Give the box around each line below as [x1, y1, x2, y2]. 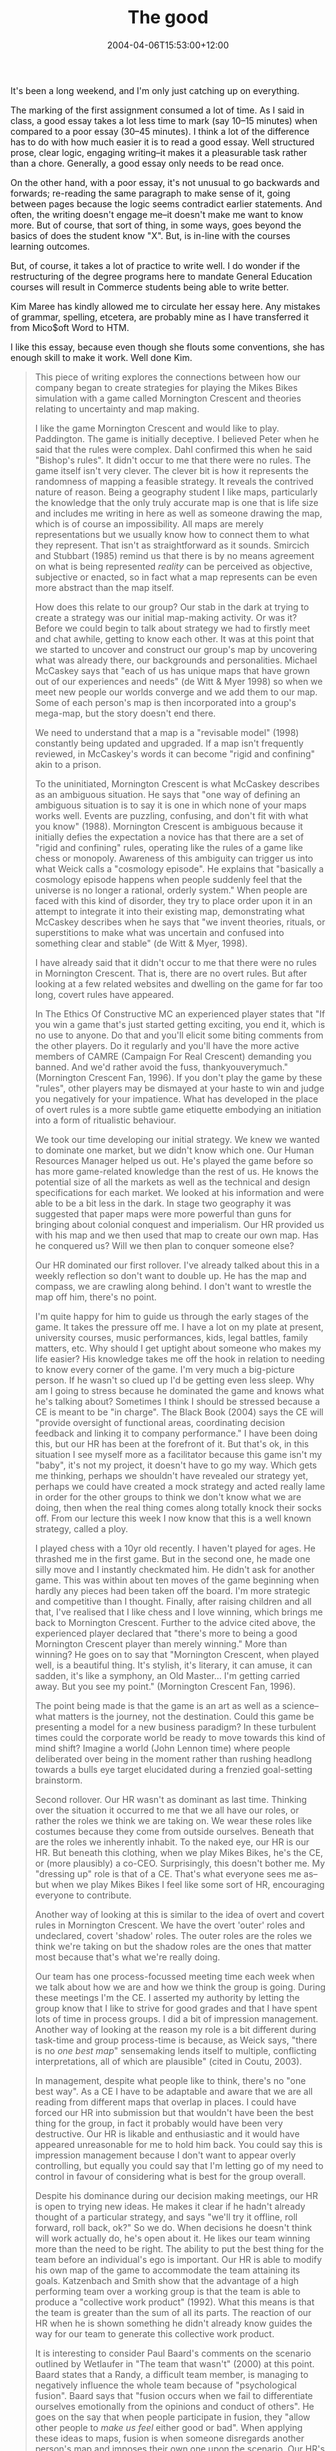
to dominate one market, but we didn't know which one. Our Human [34, 1144, 315, 1156]
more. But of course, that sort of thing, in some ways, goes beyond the [10, 219, 302, 231]
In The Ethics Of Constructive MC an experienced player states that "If [34, 1007, 326, 1020]
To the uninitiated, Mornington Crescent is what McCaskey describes [34, 777, 320, 790]
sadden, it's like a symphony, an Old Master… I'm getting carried [34, 1669, 301, 1681]
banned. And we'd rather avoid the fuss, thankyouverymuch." [34, 1061, 289, 1073]
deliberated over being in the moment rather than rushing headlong [34, 1752, 313, 1765]
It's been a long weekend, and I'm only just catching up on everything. [10, 84, 300, 96]
